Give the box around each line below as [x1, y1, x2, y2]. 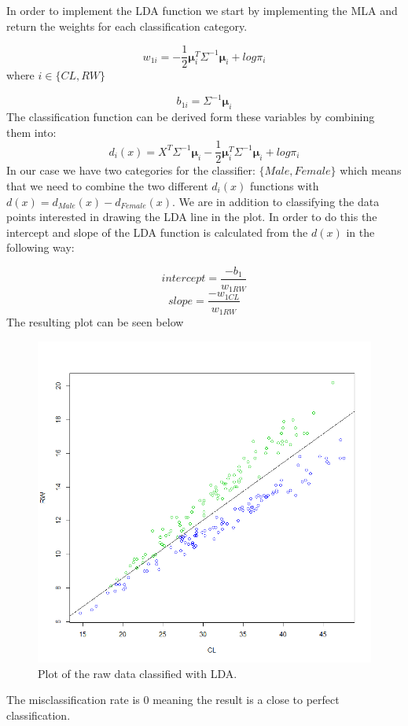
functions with [249, 177, 319, 193]
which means [340, 162, 402, 179]
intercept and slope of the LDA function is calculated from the [6, 223, 308, 240]
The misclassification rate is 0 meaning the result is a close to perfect [6, 691, 340, 708]
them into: [6, 123, 57, 140]
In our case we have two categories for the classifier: [6, 162, 255, 179]
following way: [6, 239, 75, 256]
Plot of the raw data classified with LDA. [38, 665, 237, 681]
